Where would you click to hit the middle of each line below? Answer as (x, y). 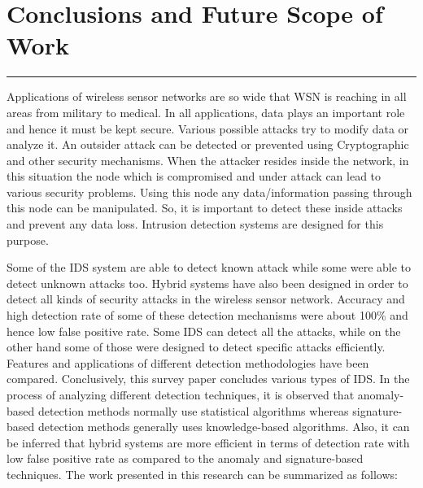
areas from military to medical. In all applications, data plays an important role (206, 112)
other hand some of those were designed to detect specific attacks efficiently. (196, 347)
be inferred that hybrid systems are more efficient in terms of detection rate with (208, 442)
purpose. (28, 240)
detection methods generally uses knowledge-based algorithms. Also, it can (224, 427)
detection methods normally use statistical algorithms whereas (193, 410)
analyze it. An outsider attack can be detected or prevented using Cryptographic (208, 144)
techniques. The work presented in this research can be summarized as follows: (202, 474)
